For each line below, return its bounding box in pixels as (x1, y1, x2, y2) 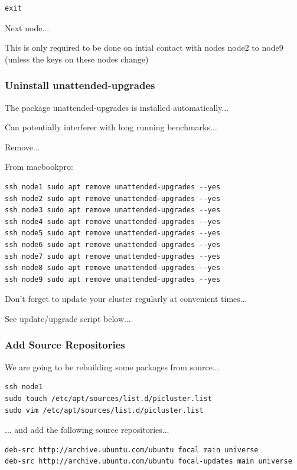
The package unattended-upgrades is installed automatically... (5, 101, 229, 113)
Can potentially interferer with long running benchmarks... (5, 121, 217, 133)
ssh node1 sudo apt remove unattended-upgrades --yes (5, 182, 221, 191)
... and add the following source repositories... (5, 423, 169, 436)
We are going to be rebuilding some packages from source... (5, 360, 220, 373)
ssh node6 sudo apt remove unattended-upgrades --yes (5, 240, 221, 249)
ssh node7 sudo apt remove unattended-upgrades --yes (5, 252, 221, 261)
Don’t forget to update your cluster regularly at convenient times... (5, 292, 247, 305)
